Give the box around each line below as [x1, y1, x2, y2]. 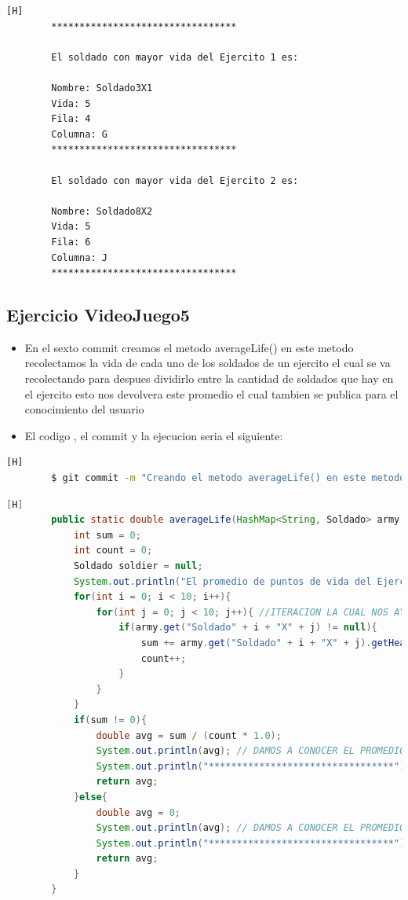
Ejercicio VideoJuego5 [6, 303, 190, 327]
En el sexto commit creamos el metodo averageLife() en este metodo [24, 339, 354, 355]
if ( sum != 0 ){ [73, 714, 148, 726]
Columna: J [51, 252, 107, 263]
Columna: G [51, 128, 107, 140]
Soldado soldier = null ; [73, 560, 203, 572]
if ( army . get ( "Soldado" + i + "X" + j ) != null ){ [118, 622, 377, 634]
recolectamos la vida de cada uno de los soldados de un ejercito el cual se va [24, 354, 391, 371]
